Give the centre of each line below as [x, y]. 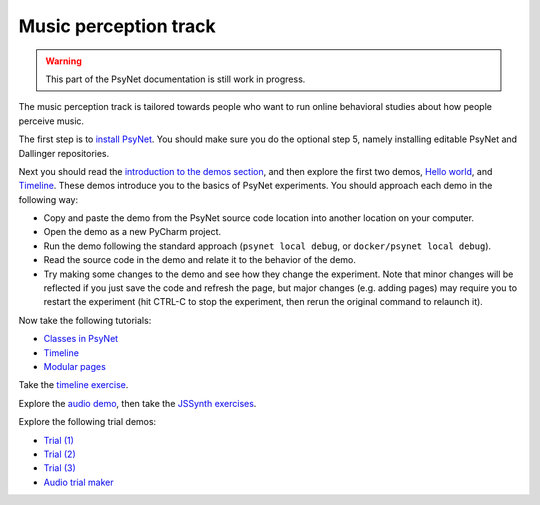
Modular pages [75, 366]
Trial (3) [60, 468]
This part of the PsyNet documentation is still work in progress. [175, 79]
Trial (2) [59, 454]
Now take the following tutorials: [85, 320]
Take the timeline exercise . [73, 385]
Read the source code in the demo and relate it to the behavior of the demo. [200, 260]
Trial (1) [59, 440]
